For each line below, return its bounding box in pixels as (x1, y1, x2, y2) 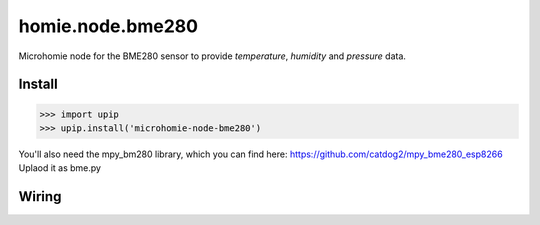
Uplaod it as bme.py (18, 162, 102, 174)
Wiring (18, 188, 62, 205)
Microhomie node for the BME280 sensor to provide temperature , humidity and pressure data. (18, 50, 407, 62)
